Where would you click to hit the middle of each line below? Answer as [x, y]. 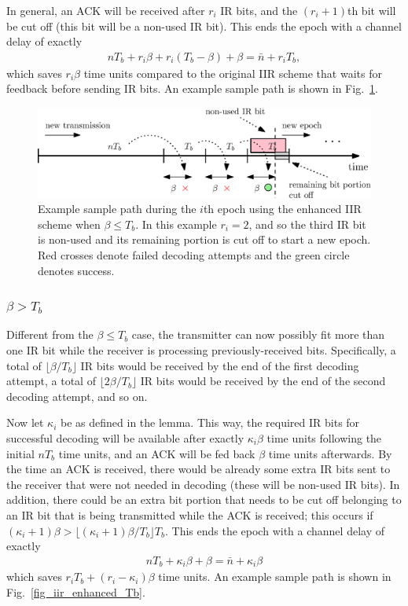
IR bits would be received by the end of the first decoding [220, 365]
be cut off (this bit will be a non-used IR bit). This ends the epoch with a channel [204, 26]
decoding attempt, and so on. [77, 396]
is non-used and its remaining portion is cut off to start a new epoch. [204, 239]
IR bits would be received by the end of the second [263, 381]
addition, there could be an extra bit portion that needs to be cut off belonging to [204, 499]
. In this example [176, 224]
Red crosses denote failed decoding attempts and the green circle [194, 255]
